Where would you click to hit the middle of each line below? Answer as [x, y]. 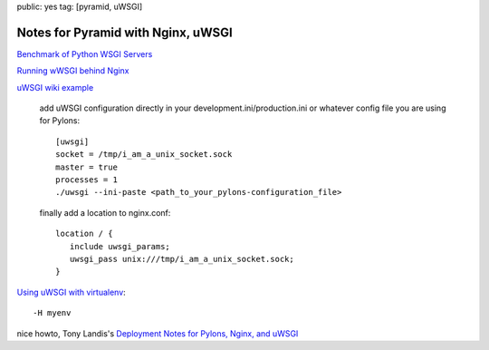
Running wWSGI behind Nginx [73, 71]
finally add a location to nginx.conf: [105, 212]
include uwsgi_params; [120, 246]
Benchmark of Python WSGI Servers [85, 53]
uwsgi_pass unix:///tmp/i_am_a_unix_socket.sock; [182, 259]
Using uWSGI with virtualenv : [71, 292]
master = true [86, 167]
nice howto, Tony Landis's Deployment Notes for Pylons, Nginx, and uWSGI [158, 333]
